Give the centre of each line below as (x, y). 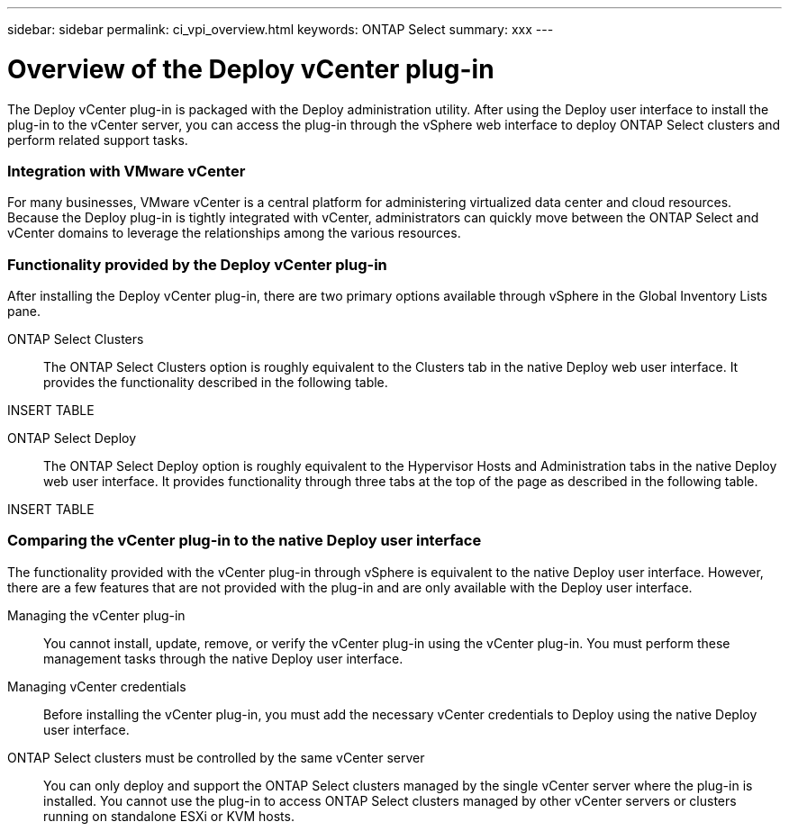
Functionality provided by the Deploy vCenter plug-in (197, 264)
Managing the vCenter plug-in (96, 615)
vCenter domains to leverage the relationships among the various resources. (234, 233)
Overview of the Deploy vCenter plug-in (251, 69)
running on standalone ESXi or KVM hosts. (169, 816)
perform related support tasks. (98, 140)
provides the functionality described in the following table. (216, 382)
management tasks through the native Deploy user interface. (223, 658)
